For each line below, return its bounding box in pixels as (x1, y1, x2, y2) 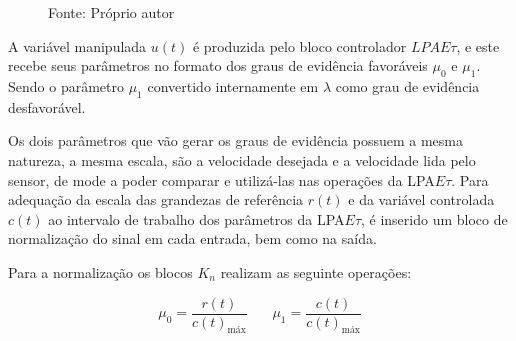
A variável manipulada (8, 35, 147, 56)
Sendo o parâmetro (8, 75, 124, 96)
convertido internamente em (147, 75, 319, 96)
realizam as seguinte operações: (220, 261, 412, 282)
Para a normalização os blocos (8, 261, 193, 282)
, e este (456, 35, 500, 56)
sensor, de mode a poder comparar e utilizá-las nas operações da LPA (8, 169, 435, 190)
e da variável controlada (348, 189, 495, 210)
